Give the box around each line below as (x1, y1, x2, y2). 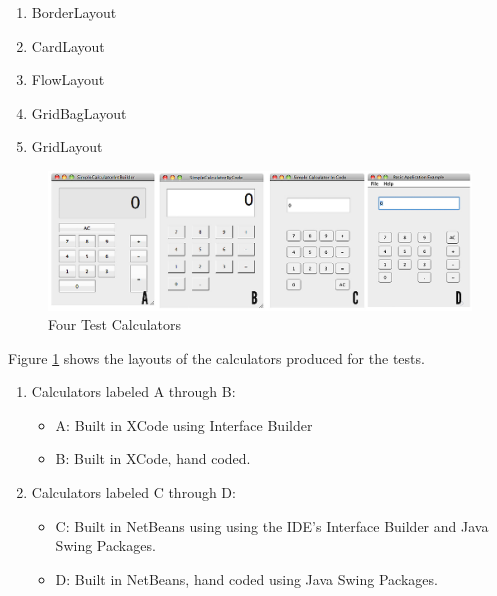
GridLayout (31, 136, 103, 157)
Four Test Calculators (48, 314, 182, 335)
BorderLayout (31, 2, 117, 22)
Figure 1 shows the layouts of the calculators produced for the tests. (8, 347, 425, 368)
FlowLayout (31, 69, 105, 90)
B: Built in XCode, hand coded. (55, 448, 251, 469)
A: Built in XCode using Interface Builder (55, 414, 313, 435)
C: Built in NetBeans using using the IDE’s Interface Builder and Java (55, 515, 489, 536)
